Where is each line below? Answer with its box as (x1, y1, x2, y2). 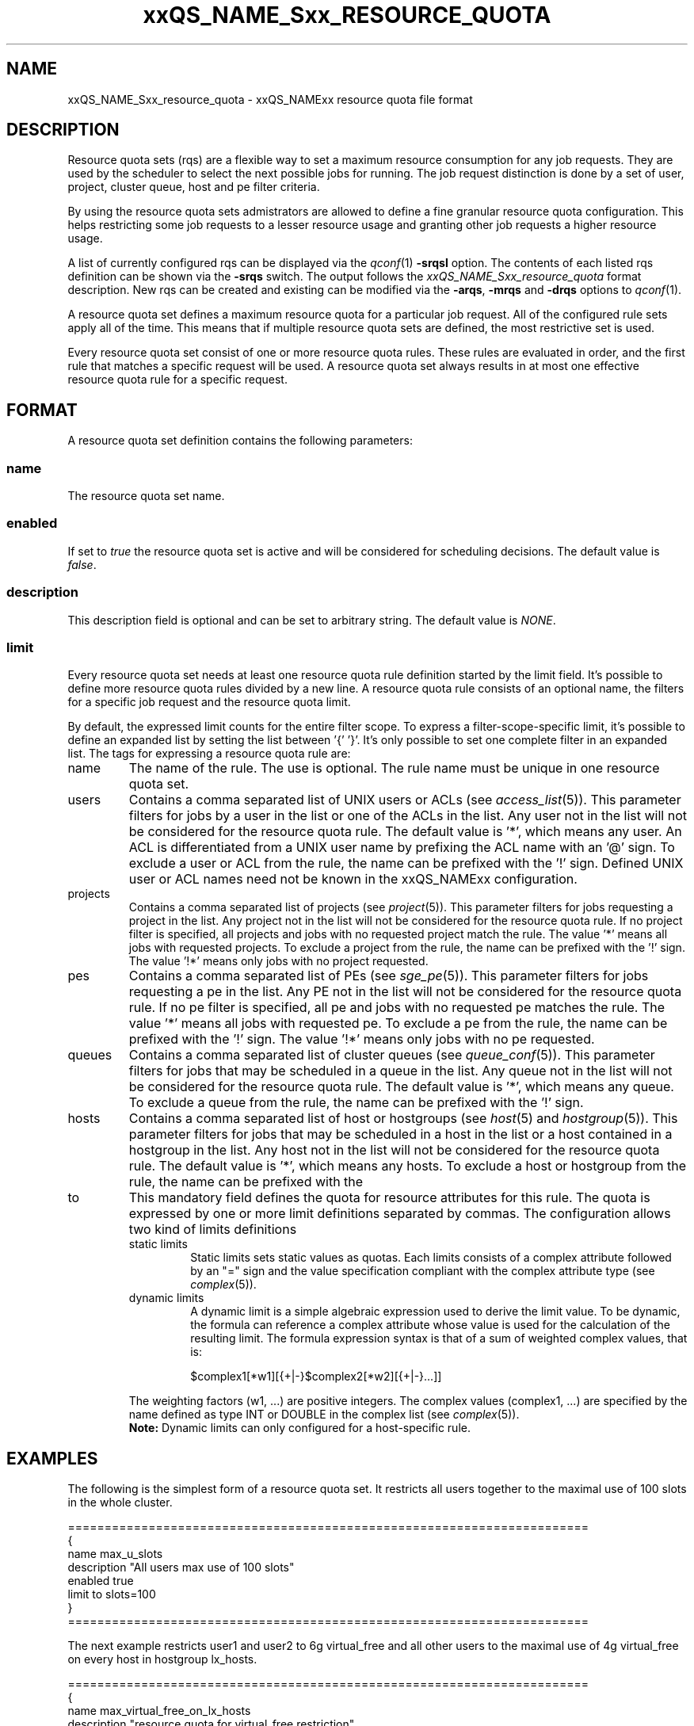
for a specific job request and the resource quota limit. (67, 695, 351, 709)
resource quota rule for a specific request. (67, 372, 288, 387)
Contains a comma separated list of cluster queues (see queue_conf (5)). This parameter (128, 1047, 655, 1063)
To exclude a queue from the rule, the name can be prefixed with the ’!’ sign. (128, 1094, 584, 1111)
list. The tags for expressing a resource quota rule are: (67, 747, 351, 761)
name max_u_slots (67, 1547, 163, 1561)
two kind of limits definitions (128, 1221, 297, 1238)
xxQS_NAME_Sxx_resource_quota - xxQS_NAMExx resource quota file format (67, 92, 473, 106)
